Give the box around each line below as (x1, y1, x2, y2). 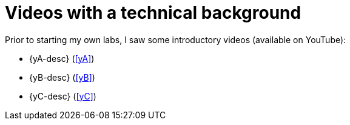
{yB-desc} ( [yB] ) (29, 72, 95, 83)
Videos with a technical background (5, 2, 301, 23)
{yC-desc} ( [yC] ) (29, 90, 96, 101)
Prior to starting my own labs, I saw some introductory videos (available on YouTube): (5, 34, 346, 45)
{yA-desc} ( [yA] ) (29, 53, 95, 64)
